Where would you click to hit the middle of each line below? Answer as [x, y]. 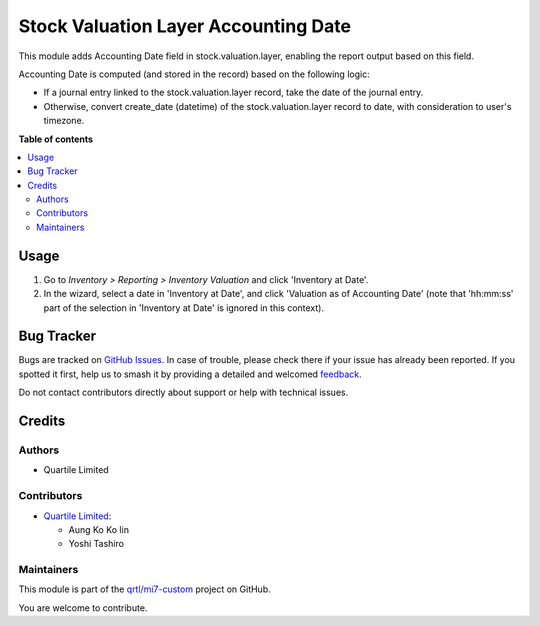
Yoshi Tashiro [96, 544]
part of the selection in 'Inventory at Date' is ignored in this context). [184, 307]
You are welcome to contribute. [83, 607]
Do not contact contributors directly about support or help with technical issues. [183, 392]
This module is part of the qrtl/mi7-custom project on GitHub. [145, 589]
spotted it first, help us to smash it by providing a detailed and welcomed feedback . [190, 374]
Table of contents [56, 139]
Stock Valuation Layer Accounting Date [185, 26]
